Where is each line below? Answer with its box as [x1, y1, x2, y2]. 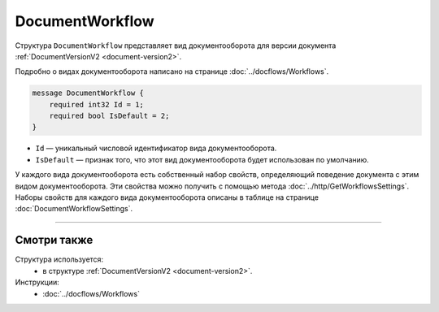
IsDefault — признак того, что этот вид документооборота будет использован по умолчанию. [35, 154, 369, 164]
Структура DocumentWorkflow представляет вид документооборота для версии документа [15, 41, 337, 50]
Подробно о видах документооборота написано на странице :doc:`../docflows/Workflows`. [15, 67, 329, 76]
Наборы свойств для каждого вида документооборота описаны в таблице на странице [15, 193, 319, 202]
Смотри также [15, 233, 93, 247]
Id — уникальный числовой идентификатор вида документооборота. [35, 143, 277, 154]
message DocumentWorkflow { [32, 89, 144, 97]
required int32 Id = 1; [49, 100, 144, 109]
